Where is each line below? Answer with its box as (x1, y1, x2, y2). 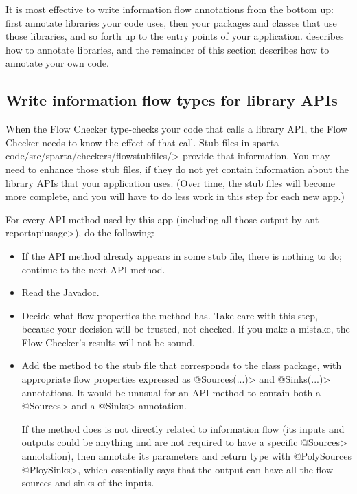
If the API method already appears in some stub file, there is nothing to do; (21, 248, 342, 262)
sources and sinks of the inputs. (21, 475, 154, 490)
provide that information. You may (182, 148, 330, 163)
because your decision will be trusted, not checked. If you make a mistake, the (21, 322, 350, 336)
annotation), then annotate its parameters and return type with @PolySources (21, 449, 352, 463)
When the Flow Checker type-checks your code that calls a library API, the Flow (5, 122, 347, 136)
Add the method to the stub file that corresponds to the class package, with (21, 358, 342, 372)
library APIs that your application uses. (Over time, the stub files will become (5, 175, 335, 190)
